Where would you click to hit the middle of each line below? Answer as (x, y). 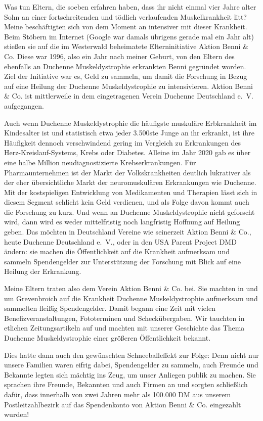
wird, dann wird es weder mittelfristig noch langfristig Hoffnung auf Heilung (122, 222)
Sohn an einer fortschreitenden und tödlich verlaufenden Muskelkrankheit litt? (125, 16)
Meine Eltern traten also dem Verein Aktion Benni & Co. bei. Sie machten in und (131, 288)
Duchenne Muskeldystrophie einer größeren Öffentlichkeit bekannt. (107, 338)
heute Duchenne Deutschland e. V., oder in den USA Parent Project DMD (120, 241)
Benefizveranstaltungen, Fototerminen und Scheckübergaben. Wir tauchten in (124, 318)
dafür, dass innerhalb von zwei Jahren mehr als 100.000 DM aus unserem (118, 394)
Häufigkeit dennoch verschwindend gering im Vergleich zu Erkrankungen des (123, 142)
